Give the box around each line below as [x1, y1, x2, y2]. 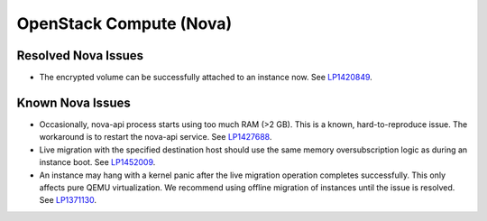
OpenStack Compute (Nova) [16, 14, 233, 33]
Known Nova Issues [16, 95, 131, 110]
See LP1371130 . [39, 195, 96, 206]
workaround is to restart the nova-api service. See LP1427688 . [39, 132, 272, 143]
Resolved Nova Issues [16, 48, 144, 63]
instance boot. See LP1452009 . [39, 157, 156, 168]
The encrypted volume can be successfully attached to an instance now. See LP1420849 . [39, 72, 373, 83]
